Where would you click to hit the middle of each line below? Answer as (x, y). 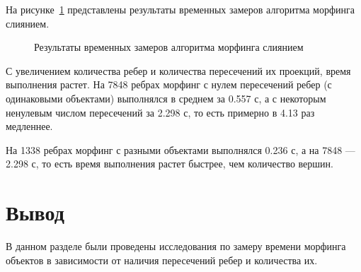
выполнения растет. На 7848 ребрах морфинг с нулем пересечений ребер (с (169, 84)
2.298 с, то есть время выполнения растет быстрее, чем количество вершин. (170, 164)
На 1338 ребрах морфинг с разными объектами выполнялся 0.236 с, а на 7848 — (180, 149)
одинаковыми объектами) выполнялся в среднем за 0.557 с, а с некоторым (166, 98)
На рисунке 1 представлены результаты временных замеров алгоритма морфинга (180, 9)
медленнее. (29, 126)
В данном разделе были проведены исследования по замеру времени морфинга (176, 246)
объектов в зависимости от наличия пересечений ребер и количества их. (162, 260)
